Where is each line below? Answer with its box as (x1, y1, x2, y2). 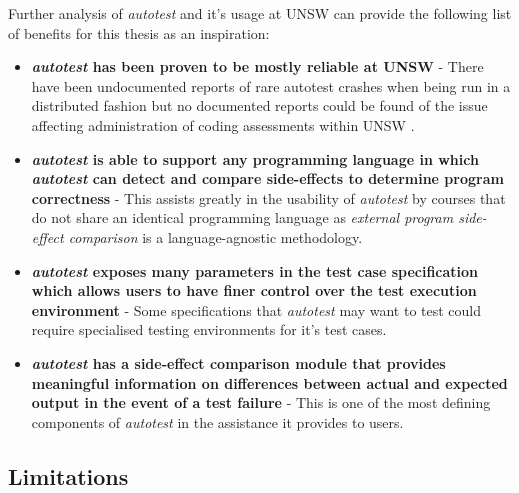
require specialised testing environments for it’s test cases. (31, 319, 387, 340)
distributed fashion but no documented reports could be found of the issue (31, 95, 488, 116)
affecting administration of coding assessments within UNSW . (31, 114, 415, 135)
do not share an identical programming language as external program (31, 207, 454, 228)
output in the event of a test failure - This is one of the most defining (31, 392, 491, 413)
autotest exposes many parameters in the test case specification (31, 260, 479, 281)
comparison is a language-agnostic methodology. (68, 226, 363, 247)
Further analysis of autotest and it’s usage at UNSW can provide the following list (8, 3, 512, 23)
